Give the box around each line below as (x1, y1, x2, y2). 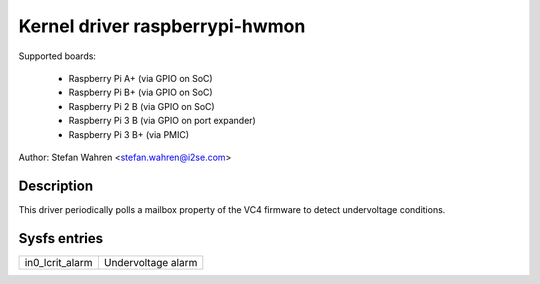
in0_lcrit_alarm (24, 255, 93, 269)
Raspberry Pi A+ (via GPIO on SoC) (68, 72, 214, 84)
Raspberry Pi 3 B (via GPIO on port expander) (68, 115, 257, 127)
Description (18, 177, 94, 194)
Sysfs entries (18, 230, 104, 247)
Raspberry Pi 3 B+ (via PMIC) (68, 128, 190, 140)
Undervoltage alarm (103, 255, 198, 269)
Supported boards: (18, 50, 97, 62)
